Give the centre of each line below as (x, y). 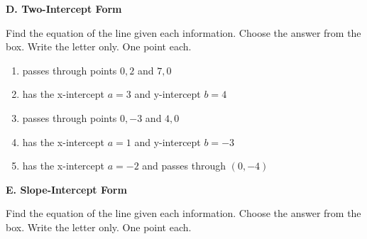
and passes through (184, 166)
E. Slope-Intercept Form (66, 189)
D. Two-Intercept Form (64, 9)
